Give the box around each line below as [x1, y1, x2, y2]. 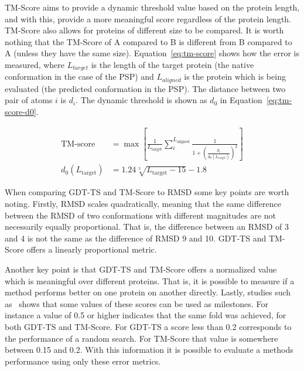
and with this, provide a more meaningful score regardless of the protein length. [5, 12, 292, 25]
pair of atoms [5, 94, 53, 106]
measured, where [5, 58, 65, 70]
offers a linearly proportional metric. [26, 243, 157, 256]
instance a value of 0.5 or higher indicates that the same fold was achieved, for [5, 309, 286, 321]
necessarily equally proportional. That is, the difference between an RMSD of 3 [5, 220, 289, 233]
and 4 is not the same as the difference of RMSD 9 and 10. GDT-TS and [5, 232, 267, 244]
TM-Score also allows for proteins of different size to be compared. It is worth [5, 24, 284, 36]
